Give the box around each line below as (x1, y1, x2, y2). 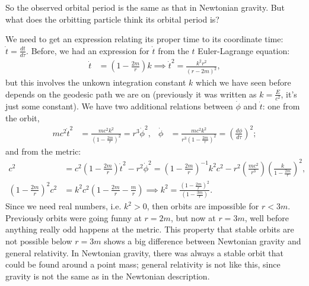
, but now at (170, 211, 216, 224)
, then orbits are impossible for (146, 200, 259, 212)
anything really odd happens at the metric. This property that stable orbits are (5, 223, 294, 235)
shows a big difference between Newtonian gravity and (104, 234, 301, 247)
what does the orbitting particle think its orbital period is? (5, 12, 219, 25)
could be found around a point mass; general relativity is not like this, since (5, 258, 281, 271)
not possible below (5, 234, 72, 247)
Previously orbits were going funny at (5, 211, 142, 224)
